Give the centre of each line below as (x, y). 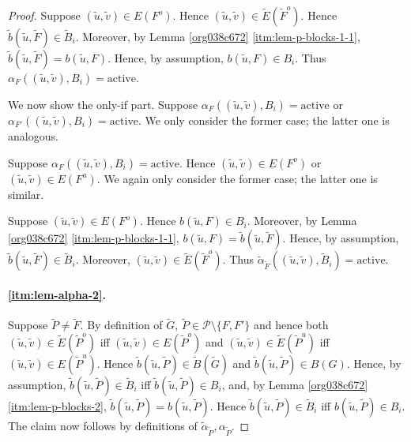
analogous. (33, 136)
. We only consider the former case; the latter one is (264, 120)
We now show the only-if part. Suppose (103, 104)
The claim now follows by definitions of (103, 425)
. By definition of (121, 325)
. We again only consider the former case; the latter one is (237, 178)
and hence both (291, 325)
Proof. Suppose (44, 15)
